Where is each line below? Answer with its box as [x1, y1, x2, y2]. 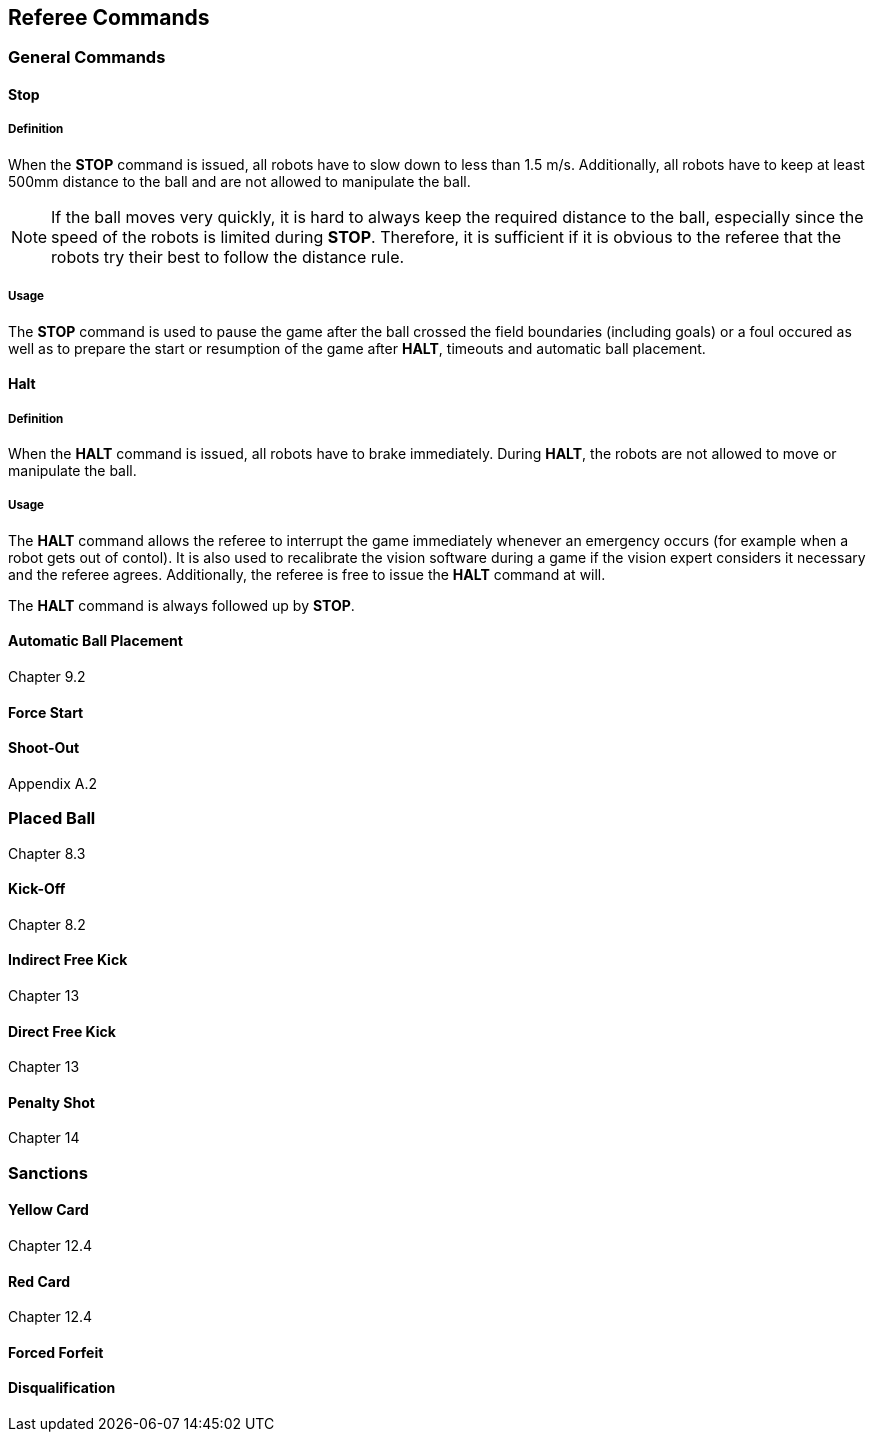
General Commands [8, 47, 166, 68]
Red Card [8, 1272, 71, 1290]
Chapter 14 [8, 1129, 80, 1147]
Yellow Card [8, 1201, 89, 1219]
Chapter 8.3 [8, 844, 86, 862]
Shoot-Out [8, 739, 80, 757]
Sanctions [8, 1162, 88, 1183]
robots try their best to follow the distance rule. [51, 246, 405, 267]
